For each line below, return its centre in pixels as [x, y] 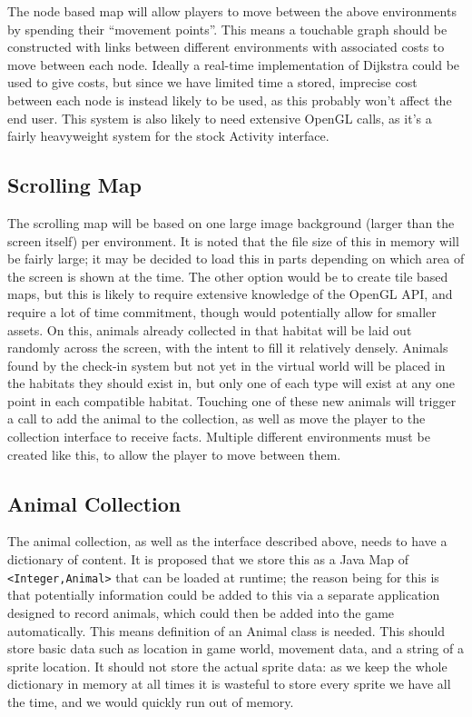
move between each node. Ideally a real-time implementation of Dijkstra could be [234, 64]
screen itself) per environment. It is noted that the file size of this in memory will [233, 240]
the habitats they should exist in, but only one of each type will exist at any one [231, 383]
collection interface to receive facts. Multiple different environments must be [219, 437]
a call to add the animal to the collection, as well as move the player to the [216, 418]
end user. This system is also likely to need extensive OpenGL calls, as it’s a [220, 118]
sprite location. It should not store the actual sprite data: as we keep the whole [227, 666]
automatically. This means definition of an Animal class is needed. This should [226, 630]
